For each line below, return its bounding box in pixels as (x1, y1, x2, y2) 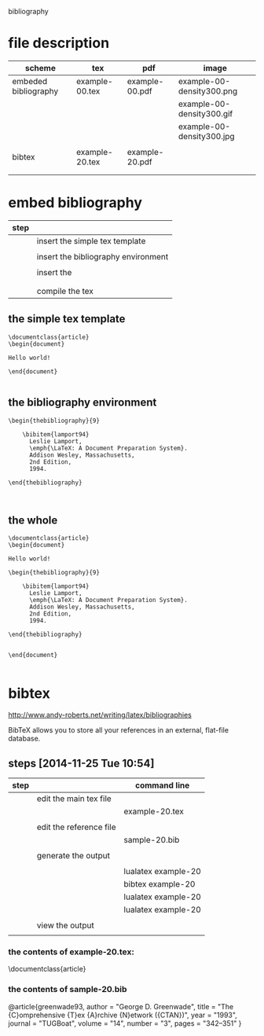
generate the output (36, 850, 111, 861)
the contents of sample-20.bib (8, 984, 127, 995)
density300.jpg (178, 130, 235, 141)
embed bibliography (8, 194, 143, 211)
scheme (24, 62, 57, 73)
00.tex (75, 86, 101, 97)
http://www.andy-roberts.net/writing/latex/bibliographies (8, 711, 192, 720)
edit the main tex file (36, 793, 112, 804)
